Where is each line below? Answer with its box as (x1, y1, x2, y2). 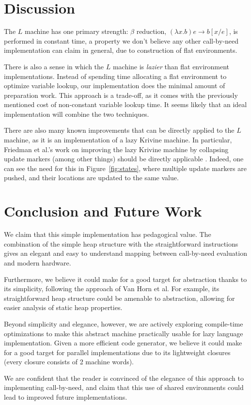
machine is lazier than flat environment (112, 61, 230, 71)
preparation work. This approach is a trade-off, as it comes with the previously (4, 90, 238, 100)
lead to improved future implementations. (4, 392, 127, 402)
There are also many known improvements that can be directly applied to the (4, 125, 235, 135)
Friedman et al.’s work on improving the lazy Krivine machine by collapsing (4, 144, 229, 154)
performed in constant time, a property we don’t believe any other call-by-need (4, 35, 239, 46)
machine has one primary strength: (24, 26, 128, 36)
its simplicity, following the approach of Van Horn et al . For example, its (4, 283, 220, 294)
